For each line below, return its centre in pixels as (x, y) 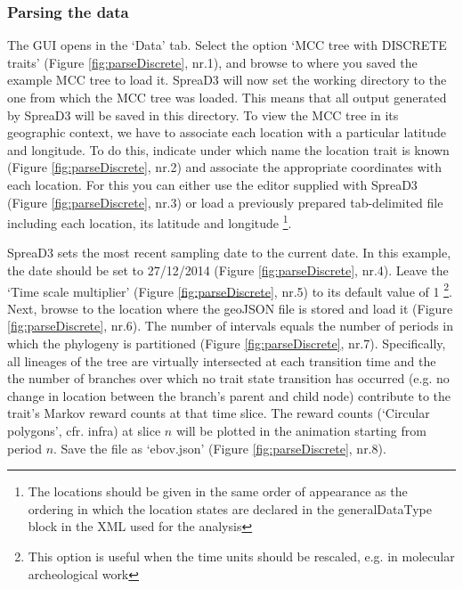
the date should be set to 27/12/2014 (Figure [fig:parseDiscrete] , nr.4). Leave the (228, 270)
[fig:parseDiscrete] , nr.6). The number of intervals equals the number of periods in (230, 326)
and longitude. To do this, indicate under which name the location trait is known (228, 149)
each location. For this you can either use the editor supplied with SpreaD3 (212, 184)
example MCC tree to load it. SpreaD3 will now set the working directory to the (227, 80)
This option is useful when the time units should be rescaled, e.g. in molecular (241, 556)
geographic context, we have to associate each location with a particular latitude (227, 132)
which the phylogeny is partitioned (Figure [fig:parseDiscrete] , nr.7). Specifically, (227, 344)
